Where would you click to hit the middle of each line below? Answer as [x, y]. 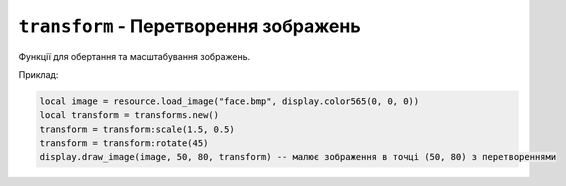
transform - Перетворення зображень [189, 26]
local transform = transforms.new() [129, 115]
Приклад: [38, 74]
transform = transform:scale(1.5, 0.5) [137, 129]
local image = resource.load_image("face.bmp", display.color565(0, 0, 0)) [229, 101]
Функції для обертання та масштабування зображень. [134, 56]
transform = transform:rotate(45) [124, 143]
